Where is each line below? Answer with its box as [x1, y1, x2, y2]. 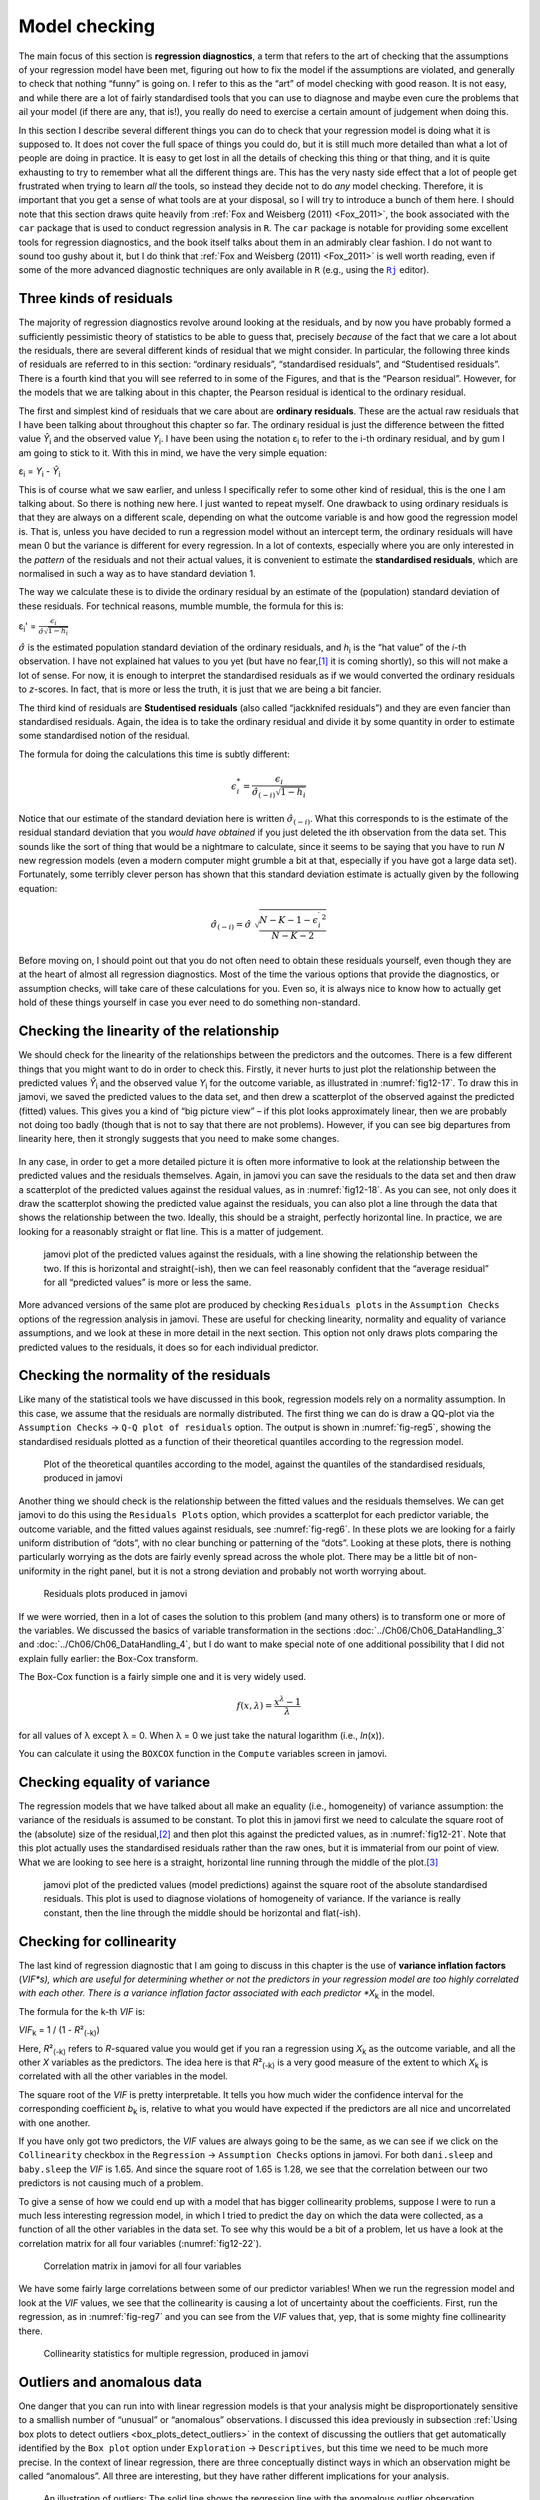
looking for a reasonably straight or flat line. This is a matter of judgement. [18, 1225, 324, 1237]
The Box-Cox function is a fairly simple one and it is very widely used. [18, 1671, 307, 1683]
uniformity [18, 1565, 61, 1577]
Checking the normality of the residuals [18, 1367, 271, 1384]
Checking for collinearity [18, 1933, 177, 1950]
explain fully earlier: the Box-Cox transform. [18, 1652, 199, 1664]
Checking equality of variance [18, 1773, 211, 1790]
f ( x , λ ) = [236, 1700, 273, 1712]
